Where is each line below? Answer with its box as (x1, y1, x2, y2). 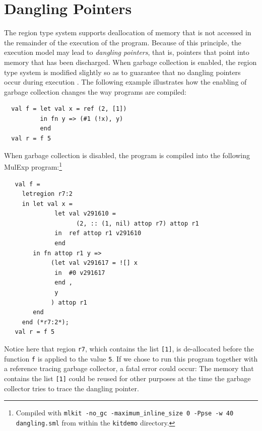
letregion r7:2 (22, 190, 73, 198)
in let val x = (22, 200, 73, 207)
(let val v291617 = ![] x (51, 259, 138, 267)
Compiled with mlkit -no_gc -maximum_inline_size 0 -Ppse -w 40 (16, 407, 234, 418)
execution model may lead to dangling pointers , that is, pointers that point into (4, 47, 249, 57)
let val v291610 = (54, 210, 116, 218)
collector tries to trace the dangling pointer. (4, 383, 139, 393)
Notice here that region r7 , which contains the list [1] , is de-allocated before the (4, 343, 254, 353)
